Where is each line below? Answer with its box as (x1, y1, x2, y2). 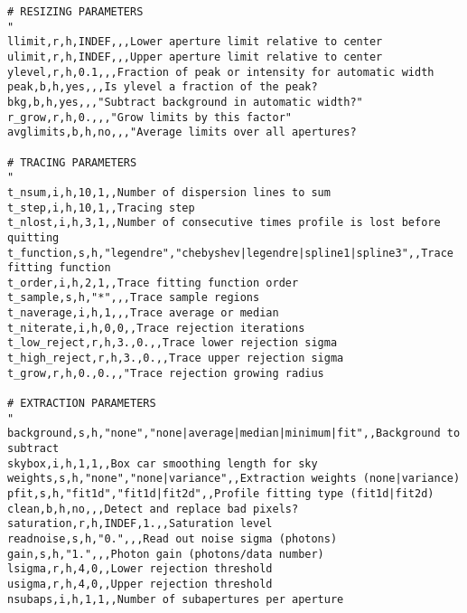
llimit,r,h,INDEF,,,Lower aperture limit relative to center (7, 35, 383, 49)
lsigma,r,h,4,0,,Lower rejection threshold (7, 562, 273, 576)
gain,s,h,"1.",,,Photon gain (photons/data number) (7, 547, 324, 561)
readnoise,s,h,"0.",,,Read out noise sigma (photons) (7, 532, 338, 545)
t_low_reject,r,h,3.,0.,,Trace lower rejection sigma (7, 336, 338, 350)
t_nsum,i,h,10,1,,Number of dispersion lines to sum (7, 185, 331, 199)
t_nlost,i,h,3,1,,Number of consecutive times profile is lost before (7, 216, 441, 230)
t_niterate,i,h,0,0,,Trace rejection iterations (7, 321, 305, 335)
